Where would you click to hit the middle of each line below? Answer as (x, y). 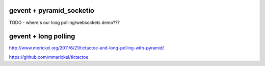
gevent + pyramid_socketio (52, 11)
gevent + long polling (42, 36)
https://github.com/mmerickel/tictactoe (49, 57)
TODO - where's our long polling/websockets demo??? (65, 22)
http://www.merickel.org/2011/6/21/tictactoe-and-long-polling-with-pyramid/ (87, 48)
